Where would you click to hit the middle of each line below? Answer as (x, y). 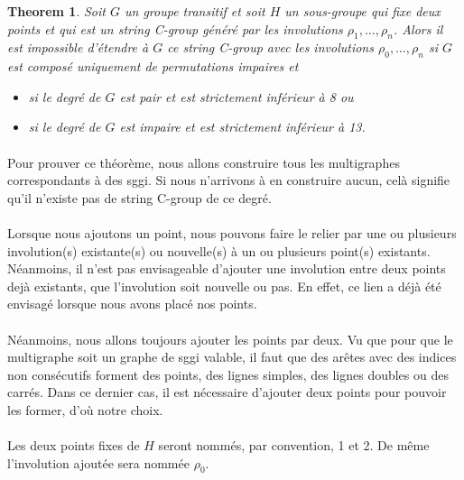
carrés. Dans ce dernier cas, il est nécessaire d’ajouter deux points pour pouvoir (227, 392)
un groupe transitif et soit (195, 11)
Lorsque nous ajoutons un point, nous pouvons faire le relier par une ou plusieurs (232, 232)
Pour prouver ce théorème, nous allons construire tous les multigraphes (204, 162)
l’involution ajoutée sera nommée (98, 462)
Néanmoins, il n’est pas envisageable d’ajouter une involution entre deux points (227, 268)
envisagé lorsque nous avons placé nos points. (132, 304)
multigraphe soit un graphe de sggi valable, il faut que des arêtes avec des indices (232, 357)
